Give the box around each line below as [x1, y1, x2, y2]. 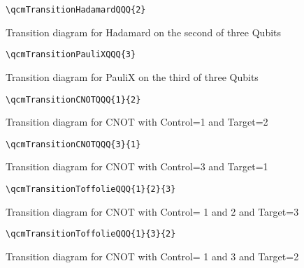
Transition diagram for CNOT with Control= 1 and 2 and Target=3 [6, 204, 299, 218]
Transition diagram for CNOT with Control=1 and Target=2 [6, 114, 268, 129]
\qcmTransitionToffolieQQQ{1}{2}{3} [6, 184, 176, 194]
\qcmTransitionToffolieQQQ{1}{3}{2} [6, 229, 176, 239]
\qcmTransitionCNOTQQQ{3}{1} [6, 139, 141, 149]
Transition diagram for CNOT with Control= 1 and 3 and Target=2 [6, 248, 299, 263]
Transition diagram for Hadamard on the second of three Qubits [6, 24, 282, 39]
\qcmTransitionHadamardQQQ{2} [6, 5, 146, 15]
